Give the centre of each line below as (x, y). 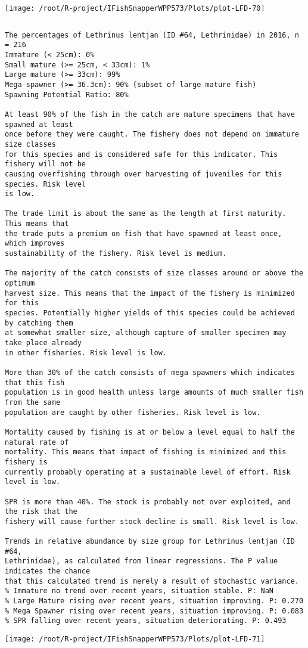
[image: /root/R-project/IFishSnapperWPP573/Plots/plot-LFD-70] (135, 8)
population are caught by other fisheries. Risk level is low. (133, 412)
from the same (33, 402)
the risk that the (41, 512)
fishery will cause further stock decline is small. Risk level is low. (152, 521)
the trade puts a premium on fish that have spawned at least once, (144, 233)
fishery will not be (46, 164)
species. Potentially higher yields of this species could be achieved (150, 313)
